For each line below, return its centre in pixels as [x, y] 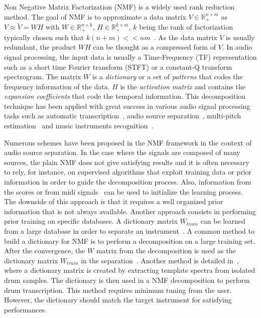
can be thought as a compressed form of [154, 47]
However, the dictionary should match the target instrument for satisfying [118, 300]
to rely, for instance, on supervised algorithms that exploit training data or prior [128, 172]
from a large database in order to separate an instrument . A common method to [129, 231]
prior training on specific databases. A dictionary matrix [91, 221]
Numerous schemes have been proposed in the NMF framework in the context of [128, 142]
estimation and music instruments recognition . [79, 126]
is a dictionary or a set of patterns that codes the [167, 76]
